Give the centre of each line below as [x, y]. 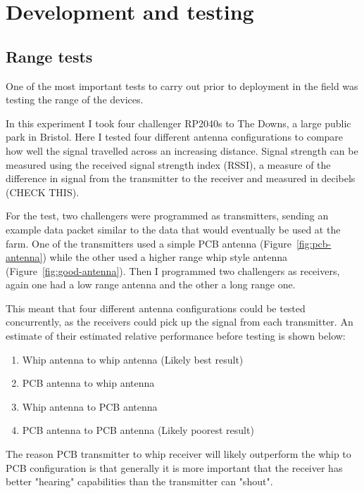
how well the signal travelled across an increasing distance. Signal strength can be [182, 150]
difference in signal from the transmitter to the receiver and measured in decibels [181, 178]
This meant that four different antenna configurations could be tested [156, 308]
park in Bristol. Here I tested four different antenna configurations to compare [175, 137]
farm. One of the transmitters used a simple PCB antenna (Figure [149, 243]
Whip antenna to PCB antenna [90, 406]
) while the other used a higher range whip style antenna [165, 257]
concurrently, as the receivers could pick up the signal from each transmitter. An [180, 322]
